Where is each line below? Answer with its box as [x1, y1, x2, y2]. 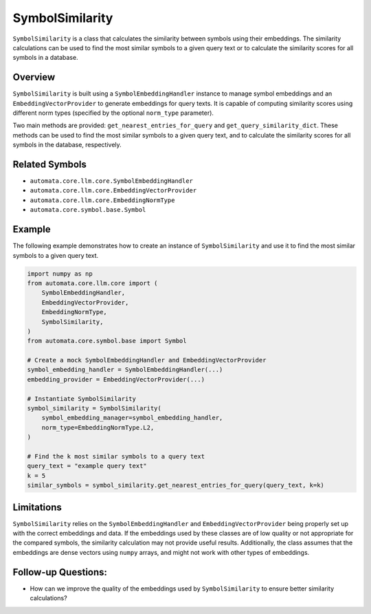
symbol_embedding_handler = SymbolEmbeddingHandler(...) [27, 366, 223, 374]
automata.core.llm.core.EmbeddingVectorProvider [30, 186, 197, 195]
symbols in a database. [12, 54, 78, 62]
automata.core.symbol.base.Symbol [30, 206, 146, 214]
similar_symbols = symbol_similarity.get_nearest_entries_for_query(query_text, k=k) [27, 481, 324, 490]
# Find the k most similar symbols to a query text [27, 452, 205, 460]
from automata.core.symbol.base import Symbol [27, 337, 187, 345]
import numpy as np [27, 270, 93, 278]
